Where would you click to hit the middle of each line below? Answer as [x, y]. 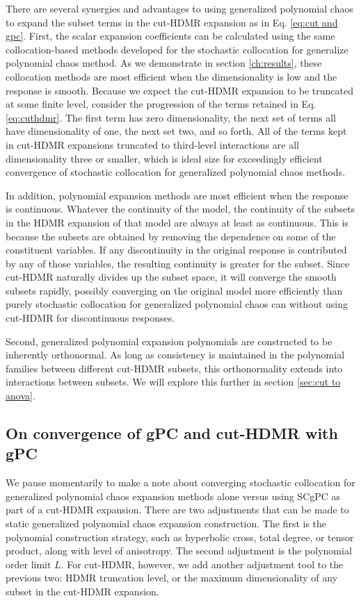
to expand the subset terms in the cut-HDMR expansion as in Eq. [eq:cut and [172, 22]
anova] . [21, 396]
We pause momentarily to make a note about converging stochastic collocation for [180, 482]
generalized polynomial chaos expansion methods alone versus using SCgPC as [173, 496]
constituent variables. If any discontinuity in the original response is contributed [176, 250]
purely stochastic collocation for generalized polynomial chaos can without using [177, 304]
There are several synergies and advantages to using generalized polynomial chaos [179, 8]
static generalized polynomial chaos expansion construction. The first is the [166, 523]
